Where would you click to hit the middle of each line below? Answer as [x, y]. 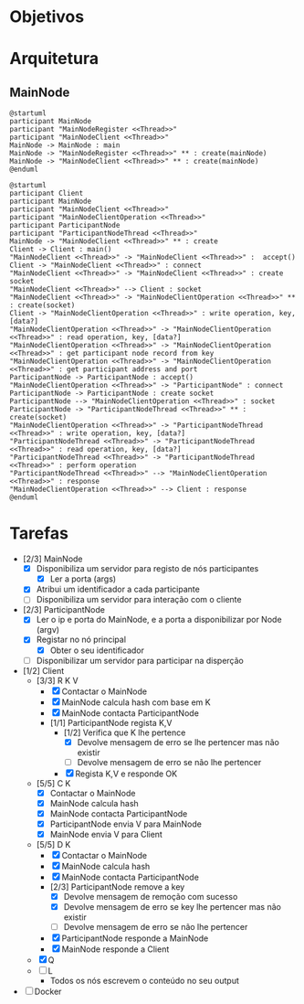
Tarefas [39, 534]
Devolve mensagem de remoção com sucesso [151, 897]
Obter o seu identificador [97, 650]
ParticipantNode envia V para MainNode [126, 824]
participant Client [47, 194]
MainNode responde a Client [115, 949]
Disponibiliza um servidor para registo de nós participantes [147, 569]
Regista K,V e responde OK [126, 774]
